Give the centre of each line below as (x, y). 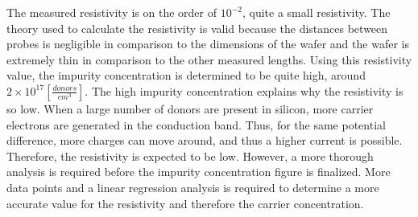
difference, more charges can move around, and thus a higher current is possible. (205, 140)
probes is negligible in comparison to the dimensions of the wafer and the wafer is (208, 44)
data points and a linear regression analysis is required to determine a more (193, 187)
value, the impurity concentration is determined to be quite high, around (186, 75)
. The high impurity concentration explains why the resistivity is (244, 90)
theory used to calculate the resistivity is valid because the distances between (197, 28)
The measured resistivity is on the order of (112, 12)
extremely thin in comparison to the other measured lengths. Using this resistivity (209, 59)
